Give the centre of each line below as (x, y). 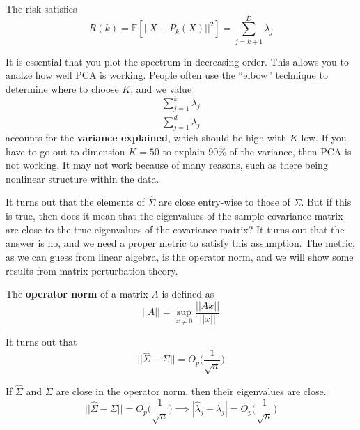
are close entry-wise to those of (224, 202)
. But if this (326, 202)
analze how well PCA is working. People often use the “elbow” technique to (167, 75)
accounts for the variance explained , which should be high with (146, 137)
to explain (184, 151)
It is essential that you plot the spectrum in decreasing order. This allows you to (177, 61)
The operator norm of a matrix (77, 294)
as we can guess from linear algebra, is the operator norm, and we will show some (180, 256)
